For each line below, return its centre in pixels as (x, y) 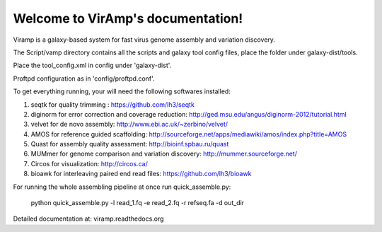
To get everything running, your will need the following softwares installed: (122, 91)
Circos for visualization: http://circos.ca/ (89, 163)
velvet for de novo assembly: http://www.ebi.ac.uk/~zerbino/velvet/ (129, 124)
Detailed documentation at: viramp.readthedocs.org (88, 219)
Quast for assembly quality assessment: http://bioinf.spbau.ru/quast (130, 144)
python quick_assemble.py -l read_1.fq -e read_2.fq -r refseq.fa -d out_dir (137, 203)
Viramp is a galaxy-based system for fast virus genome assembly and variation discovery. (144, 40)
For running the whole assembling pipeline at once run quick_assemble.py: (122, 187)
